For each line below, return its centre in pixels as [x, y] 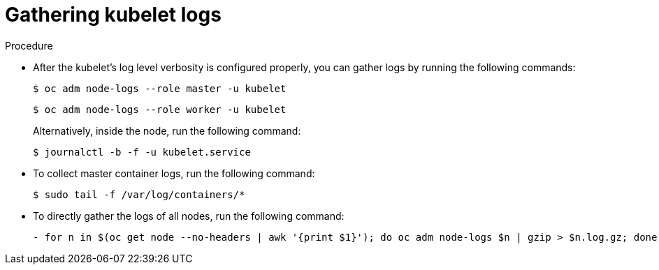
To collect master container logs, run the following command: [174, 173]
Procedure [29, 45]
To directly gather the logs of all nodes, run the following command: [189, 216]
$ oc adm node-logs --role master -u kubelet [160, 88]
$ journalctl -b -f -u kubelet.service [142, 152]
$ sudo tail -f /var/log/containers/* [139, 194]
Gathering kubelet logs [113, 15]
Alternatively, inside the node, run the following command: [167, 130]
